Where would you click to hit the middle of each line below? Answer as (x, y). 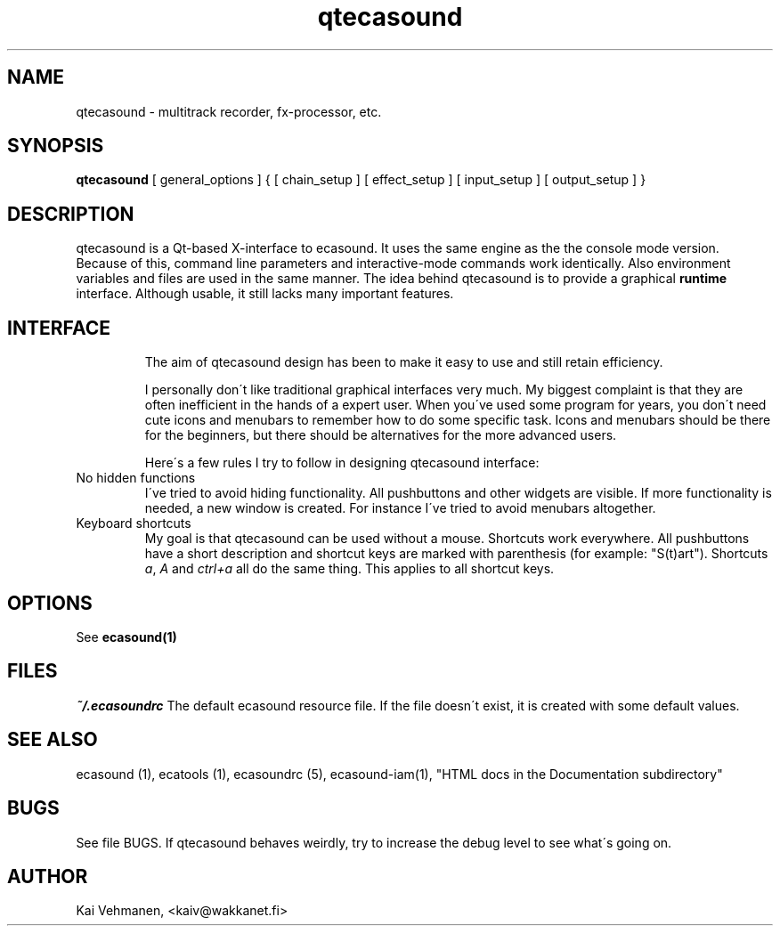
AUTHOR (48, 876)
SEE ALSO (53, 740)
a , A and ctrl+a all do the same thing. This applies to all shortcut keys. (349, 569)
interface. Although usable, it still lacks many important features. (265, 294)
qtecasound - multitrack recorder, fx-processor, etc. (229, 111)
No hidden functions (136, 478)
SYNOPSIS (56, 146)
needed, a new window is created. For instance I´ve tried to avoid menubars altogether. (400, 508)
